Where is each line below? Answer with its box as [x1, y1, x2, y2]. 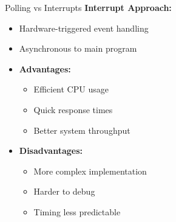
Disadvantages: [19, 144, 83, 157]
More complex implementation [33, 164, 147, 177]
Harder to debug [33, 185, 95, 198]
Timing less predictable [33, 205, 121, 218]
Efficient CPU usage [33, 83, 109, 95]
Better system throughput [33, 123, 130, 136]
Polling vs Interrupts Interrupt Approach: [5, 1, 172, 13]
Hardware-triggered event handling [19, 21, 149, 34]
